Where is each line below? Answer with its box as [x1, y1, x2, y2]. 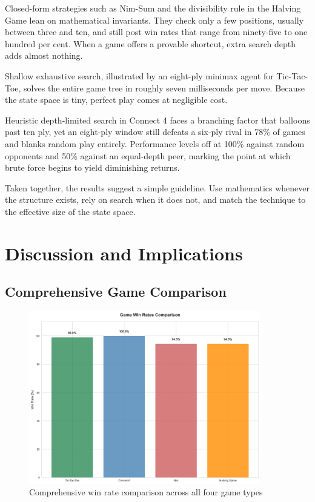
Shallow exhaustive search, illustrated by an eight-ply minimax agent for [5, 69, 274, 82]
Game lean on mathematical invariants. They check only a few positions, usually [5, 13, 304, 26]
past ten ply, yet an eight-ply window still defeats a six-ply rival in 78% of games [5, 125, 305, 138]
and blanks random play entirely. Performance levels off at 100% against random [5, 137, 305, 150]
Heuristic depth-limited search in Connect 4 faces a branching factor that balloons [5, 113, 310, 126]
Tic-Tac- [276, 69, 308, 82]
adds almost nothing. [5, 49, 83, 62]
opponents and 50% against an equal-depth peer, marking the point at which [5, 149, 291, 162]
